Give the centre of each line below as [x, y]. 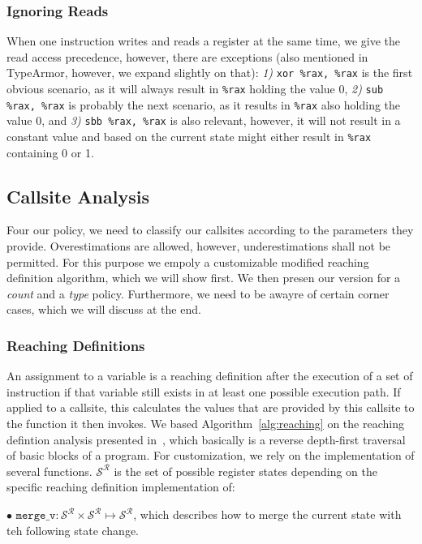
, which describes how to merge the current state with [267, 514]
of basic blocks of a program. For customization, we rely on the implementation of [211, 455]
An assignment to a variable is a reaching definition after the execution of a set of [210, 376]
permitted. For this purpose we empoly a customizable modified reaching [188, 261]
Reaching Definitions [76, 345]
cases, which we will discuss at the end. [104, 309]
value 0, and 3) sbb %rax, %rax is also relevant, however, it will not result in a [204, 120]
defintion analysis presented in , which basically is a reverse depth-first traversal [206, 439]
